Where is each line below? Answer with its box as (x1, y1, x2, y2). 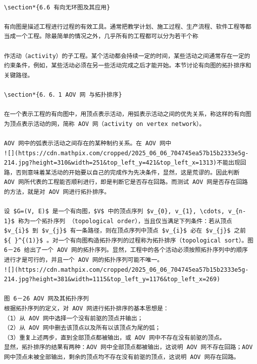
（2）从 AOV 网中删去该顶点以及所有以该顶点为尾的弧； (4, 324, 161, 332)
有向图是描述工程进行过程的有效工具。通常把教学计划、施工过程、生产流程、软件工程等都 (4, 23, 252, 30)
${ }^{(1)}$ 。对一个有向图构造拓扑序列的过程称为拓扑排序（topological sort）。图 (4, 237, 254, 244)
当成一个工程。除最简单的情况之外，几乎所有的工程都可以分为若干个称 (4, 33, 199, 40)
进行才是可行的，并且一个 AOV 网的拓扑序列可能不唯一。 (4, 256, 163, 264)
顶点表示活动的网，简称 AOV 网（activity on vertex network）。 (9, 120, 206, 127)
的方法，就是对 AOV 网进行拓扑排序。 (4, 188, 110, 195)
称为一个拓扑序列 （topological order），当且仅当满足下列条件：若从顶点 (18, 217, 232, 225)
